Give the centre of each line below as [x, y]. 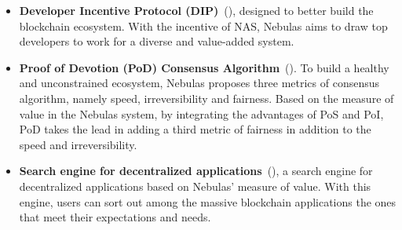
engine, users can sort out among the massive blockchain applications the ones [208, 201]
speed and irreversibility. [78, 144]
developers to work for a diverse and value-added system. [157, 41]
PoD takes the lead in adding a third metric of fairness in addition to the [195, 129]
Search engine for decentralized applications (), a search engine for [196, 171]
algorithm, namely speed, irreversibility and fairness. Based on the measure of [206, 98]
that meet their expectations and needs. [115, 217]
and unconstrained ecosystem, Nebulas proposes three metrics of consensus [199, 83]
